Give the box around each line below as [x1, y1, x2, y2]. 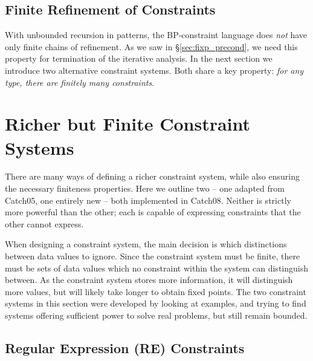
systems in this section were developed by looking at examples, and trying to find [5, 297, 306, 310]
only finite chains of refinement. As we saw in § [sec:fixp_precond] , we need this [5, 40, 298, 53]
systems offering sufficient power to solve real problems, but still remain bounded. [5, 309, 308, 322]
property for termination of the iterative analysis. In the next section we [5, 52, 273, 65]
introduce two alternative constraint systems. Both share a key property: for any [5, 63, 304, 76]
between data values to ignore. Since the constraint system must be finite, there [5, 250, 300, 262]
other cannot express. [5, 217, 84, 230]
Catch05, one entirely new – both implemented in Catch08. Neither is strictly [5, 194, 291, 206]
